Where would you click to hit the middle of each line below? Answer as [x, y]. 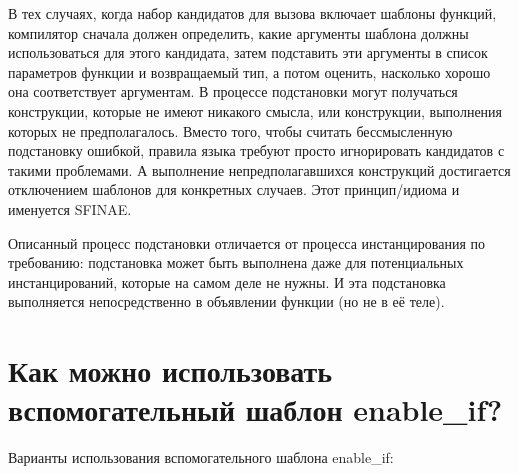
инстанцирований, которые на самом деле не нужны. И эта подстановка [227, 281]
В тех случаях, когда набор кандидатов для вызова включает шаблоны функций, [252, 13]
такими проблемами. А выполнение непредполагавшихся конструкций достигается [259, 169]
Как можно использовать [170, 370]
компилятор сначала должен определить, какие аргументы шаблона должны [238, 32]
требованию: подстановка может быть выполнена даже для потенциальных [236, 262]
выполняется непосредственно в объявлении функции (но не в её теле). [226, 301]
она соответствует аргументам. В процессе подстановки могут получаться [233, 91]
